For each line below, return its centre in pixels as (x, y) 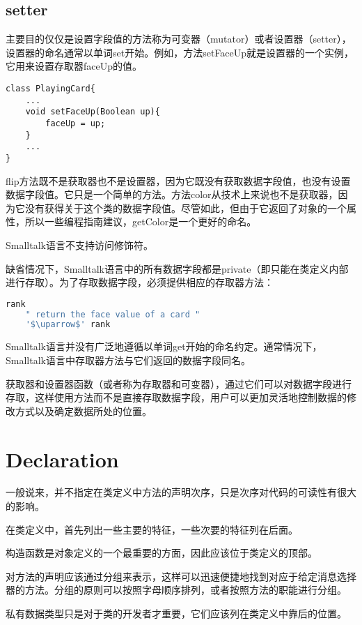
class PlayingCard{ (50, 88)
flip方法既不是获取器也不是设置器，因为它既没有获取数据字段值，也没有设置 (178, 180)
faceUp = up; (76, 123)
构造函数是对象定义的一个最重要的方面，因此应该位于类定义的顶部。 (162, 553)
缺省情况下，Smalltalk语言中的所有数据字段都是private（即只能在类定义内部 (177, 268)
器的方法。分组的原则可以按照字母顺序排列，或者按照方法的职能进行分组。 (176, 590)
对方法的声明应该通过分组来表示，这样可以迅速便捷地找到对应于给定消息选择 (181, 576)
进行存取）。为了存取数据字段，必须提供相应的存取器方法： (140, 282)
